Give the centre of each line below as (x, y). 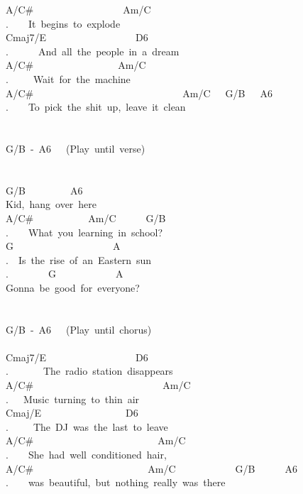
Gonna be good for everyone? (73, 287)
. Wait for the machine (68, 78)
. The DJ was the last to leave (87, 426)
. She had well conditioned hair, (86, 454)
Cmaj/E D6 (72, 413)
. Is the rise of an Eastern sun (79, 259)
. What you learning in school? (84, 232)
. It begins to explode (63, 23)
